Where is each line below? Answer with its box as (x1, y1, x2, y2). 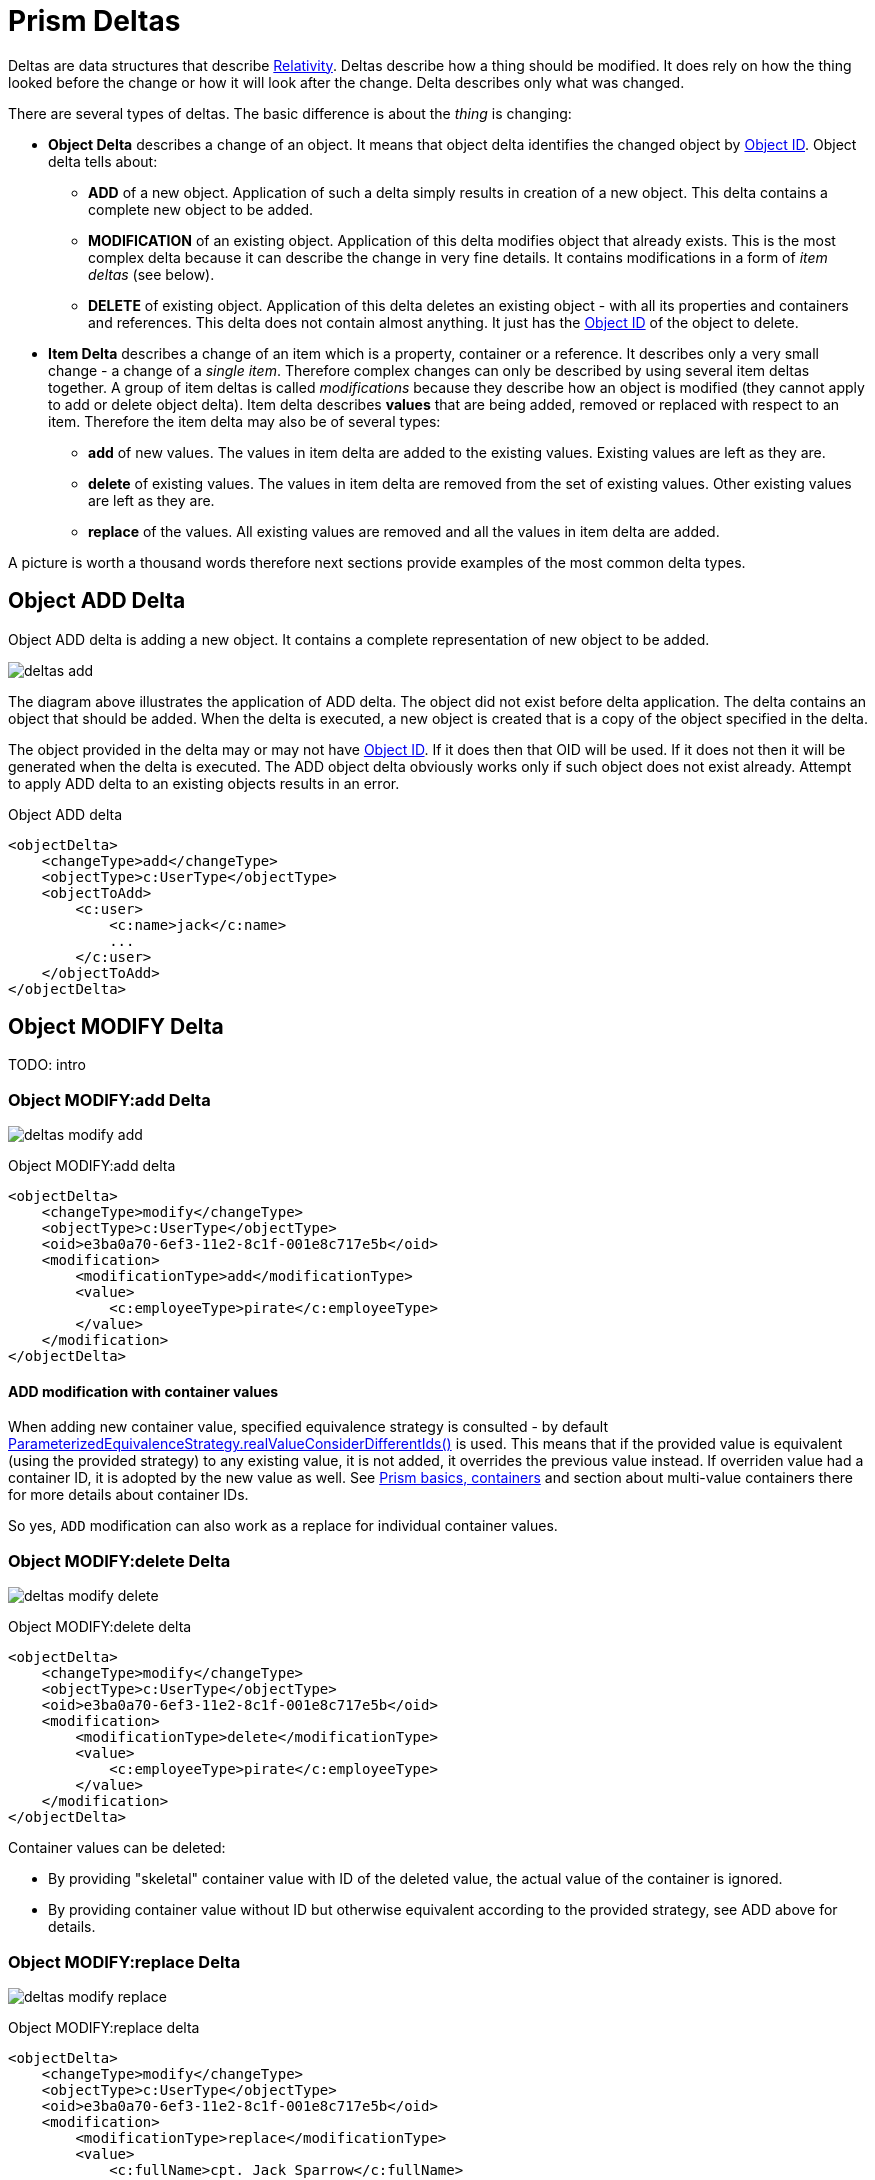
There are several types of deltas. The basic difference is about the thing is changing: (8, 104, 572, 122)
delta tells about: (48, 152, 158, 170)
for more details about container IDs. (8, 1486, 249, 1504)
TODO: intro (8, 1056, 86, 1074)
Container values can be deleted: (8, 1839, 226, 1857)
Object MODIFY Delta (8, 1014, 224, 1040)
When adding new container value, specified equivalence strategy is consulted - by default (8, 1418, 608, 1436)
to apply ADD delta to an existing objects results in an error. (8, 774, 400, 792)
